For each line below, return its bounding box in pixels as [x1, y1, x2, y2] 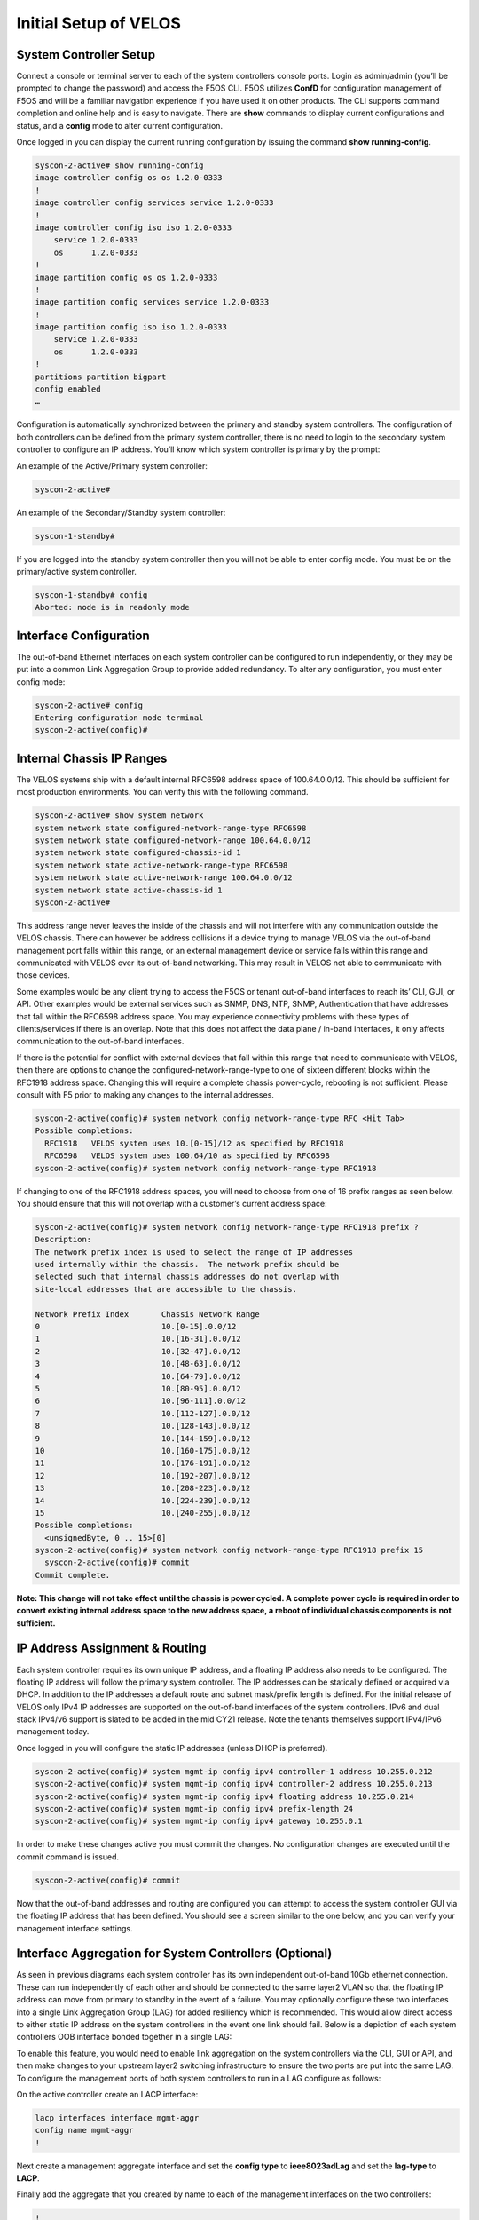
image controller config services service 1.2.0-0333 [35, 198, 274, 208]
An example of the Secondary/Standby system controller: [16, 507, 226, 518]
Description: [35, 1234, 92, 1245]
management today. [16, 1726, 90, 1737]
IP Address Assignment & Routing [16, 1641, 207, 1656]
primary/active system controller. [16, 566, 137, 576]
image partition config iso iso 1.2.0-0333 [35, 322, 228, 332]
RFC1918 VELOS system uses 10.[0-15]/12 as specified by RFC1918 [44, 1138, 344, 1148]
